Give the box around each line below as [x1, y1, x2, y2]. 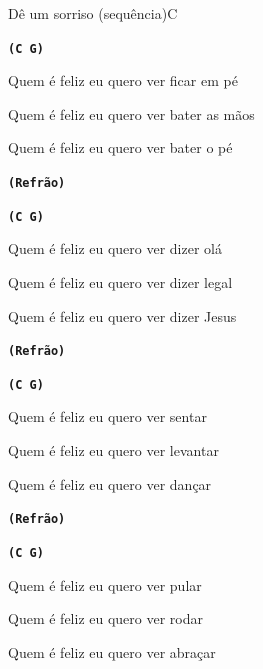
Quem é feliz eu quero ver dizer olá [8, 238, 222, 259]
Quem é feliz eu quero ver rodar [8, 608, 203, 629]
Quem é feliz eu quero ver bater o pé [8, 137, 233, 158]
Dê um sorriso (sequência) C [8, 3, 178, 23]
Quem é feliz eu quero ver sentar [8, 406, 207, 427]
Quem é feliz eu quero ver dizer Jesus [8, 305, 237, 326]
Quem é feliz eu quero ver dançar [8, 473, 212, 494]
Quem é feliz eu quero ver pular [8, 574, 202, 595]
